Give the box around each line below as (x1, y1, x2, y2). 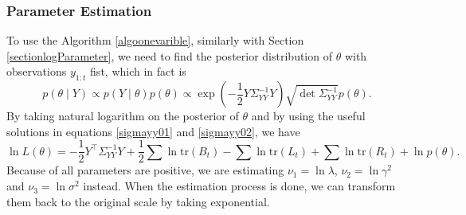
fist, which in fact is (90, 63, 186, 80)
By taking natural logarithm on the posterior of (6, 107, 239, 124)
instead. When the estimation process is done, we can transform (83, 178, 396, 194)
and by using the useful (251, 107, 366, 124)
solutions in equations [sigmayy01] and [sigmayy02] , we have (6, 123, 300, 139)
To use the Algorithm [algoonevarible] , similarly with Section (6, 32, 304, 49)
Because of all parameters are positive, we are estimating (6, 162, 284, 178)
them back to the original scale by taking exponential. (6, 193, 270, 209)
